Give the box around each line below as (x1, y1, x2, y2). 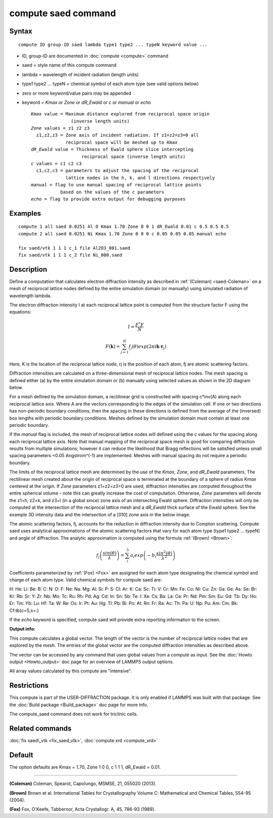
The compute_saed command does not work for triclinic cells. (9, 711, 139, 717)
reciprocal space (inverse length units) (81, 153, 186, 159)
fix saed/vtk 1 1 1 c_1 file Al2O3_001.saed (18, 245, 131, 251)
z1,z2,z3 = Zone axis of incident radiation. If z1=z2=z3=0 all (36, 132, 199, 138)
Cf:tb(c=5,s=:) (9, 607, 39, 613)
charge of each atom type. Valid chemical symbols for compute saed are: (9, 577, 162, 583)
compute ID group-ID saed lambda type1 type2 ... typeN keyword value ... (18, 42, 208, 48)
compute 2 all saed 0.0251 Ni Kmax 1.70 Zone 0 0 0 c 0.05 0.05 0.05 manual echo (18, 231, 226, 236)
